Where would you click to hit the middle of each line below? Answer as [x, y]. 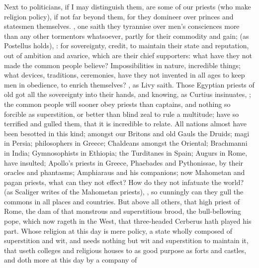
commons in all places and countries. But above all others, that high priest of [122, 201]
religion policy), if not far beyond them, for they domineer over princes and [119, 16]
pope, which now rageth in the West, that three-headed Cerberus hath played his [128, 221]
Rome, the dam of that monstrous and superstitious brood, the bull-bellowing [123, 211]
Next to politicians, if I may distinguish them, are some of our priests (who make [128, 6]
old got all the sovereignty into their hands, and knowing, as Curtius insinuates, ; [128, 94]
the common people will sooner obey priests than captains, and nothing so [117, 104]
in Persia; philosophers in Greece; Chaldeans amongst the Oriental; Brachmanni [126, 143]
